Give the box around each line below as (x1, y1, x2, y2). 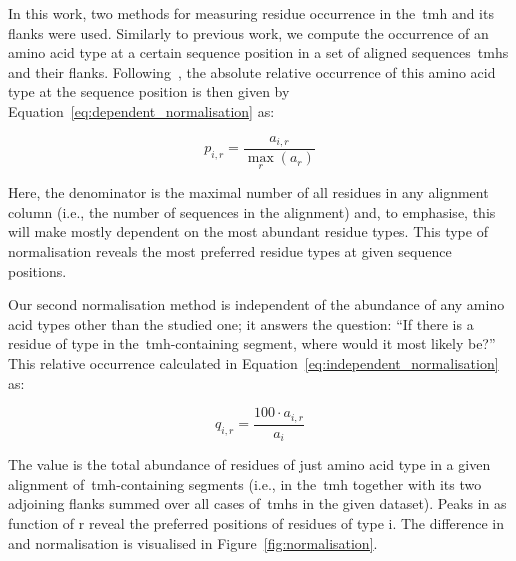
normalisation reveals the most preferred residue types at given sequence (8, 241, 452, 262)
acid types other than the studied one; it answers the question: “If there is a (8, 313, 474, 334)
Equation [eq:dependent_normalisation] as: (8, 100, 275, 121)
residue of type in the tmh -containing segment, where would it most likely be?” (8, 333, 496, 354)
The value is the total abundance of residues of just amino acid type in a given (8, 454, 491, 475)
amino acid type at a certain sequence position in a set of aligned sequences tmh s (8, 42, 509, 63)
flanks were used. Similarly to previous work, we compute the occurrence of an (8, 22, 489, 43)
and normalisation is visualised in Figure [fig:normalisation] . (8, 532, 378, 553)
